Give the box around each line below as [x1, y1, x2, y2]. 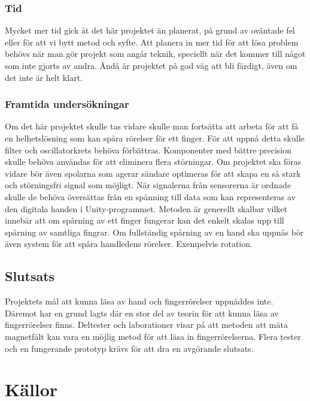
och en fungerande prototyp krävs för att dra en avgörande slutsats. [5, 342, 254, 354]
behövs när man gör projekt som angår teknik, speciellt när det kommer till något [5, 47, 306, 60]
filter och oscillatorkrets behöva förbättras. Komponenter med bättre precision [5, 143, 291, 156]
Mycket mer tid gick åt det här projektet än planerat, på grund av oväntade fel [5, 24, 295, 37]
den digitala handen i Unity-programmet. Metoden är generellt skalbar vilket [5, 202, 288, 215]
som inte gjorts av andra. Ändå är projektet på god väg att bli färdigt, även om [5, 59, 297, 71]
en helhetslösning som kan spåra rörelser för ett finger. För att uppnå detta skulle [5, 132, 305, 144]
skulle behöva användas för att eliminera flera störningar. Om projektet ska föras [5, 155, 302, 168]
